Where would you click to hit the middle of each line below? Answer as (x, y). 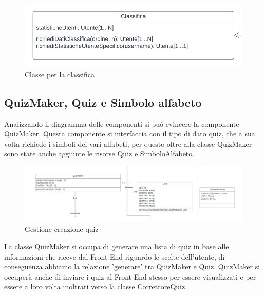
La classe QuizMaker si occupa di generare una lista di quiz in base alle (117, 246)
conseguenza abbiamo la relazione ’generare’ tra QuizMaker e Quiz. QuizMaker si (132, 267)
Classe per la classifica (60, 74)
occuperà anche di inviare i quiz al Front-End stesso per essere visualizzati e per (130, 276)
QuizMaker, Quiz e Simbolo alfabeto (103, 102)
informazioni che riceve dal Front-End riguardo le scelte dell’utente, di (115, 256)
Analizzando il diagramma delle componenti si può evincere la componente (122, 123)
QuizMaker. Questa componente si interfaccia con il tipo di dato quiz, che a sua (130, 134)
